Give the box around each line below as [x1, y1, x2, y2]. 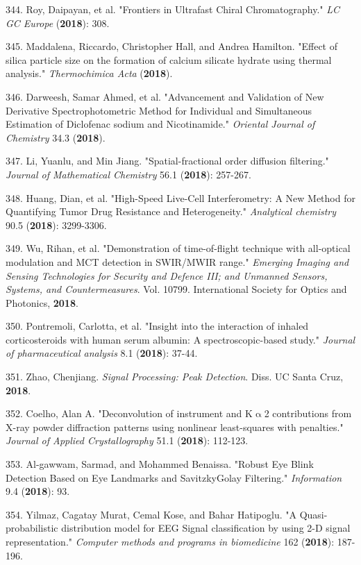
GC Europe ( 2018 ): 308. [6, 15, 110, 30]
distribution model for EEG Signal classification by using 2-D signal [61, 521, 351, 535]
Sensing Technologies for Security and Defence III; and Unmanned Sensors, [6, 268, 328, 282]
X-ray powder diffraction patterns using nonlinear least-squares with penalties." [6, 419, 344, 434]
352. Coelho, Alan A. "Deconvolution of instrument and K [6, 406, 253, 421]
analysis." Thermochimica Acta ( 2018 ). [6, 66, 173, 81]
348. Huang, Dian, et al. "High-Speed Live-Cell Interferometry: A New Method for [6, 190, 355, 205]
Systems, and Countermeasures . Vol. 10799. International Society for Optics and [6, 282, 347, 296]
